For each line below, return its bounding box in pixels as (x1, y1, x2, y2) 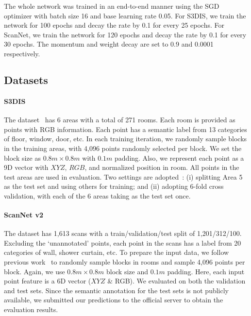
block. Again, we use (4, 266, 65, 276)
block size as (4, 152, 41, 163)
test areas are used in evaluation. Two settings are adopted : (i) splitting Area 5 (4, 171, 243, 182)
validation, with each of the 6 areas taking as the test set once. (4, 190, 191, 200)
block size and (106, 266, 148, 276)
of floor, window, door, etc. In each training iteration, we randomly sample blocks (4, 133, 247, 144)
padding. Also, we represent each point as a (115, 152, 244, 163)
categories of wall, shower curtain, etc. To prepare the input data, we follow (4, 247, 229, 257)
